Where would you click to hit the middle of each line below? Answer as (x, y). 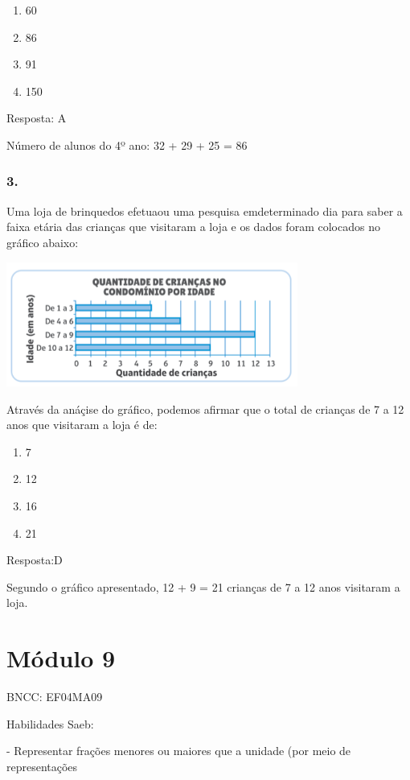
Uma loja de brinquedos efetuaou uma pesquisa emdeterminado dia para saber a (205, 210)
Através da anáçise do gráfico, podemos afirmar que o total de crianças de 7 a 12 (205, 409)
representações (42, 766)
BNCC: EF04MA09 (55, 697)
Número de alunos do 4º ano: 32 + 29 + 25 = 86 (127, 144)
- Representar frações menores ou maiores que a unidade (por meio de (179, 751)
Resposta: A (37, 118)
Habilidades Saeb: (50, 723)
